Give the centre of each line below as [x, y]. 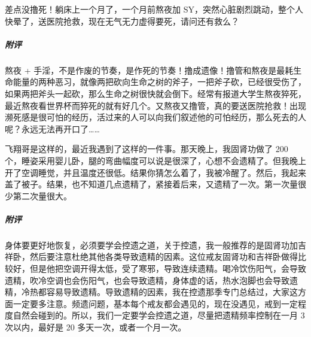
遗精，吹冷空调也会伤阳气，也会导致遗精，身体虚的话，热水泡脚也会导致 [147, 280]
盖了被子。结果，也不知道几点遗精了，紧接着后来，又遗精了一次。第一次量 [151, 184]
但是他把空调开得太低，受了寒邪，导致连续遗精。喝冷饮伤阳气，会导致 [168, 268]
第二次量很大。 [42, 195]
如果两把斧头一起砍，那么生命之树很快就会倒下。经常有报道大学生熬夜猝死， [155, 93]
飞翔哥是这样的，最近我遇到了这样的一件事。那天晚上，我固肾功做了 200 [147, 149]
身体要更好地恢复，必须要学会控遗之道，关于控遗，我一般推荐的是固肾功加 [151, 245]
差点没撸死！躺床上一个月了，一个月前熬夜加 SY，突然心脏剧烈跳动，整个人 [154, 9]
